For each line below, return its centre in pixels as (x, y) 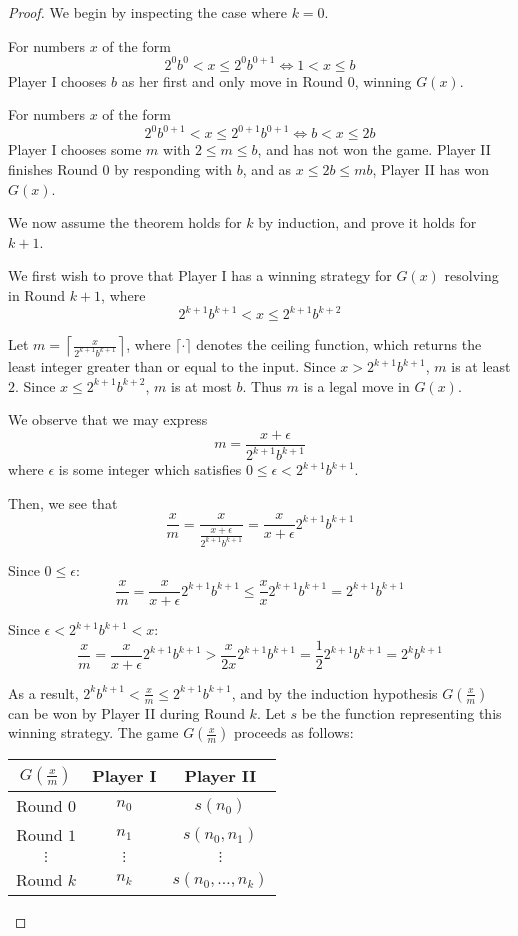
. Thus (262, 385)
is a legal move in (356, 385)
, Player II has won (431, 168)
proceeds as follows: (293, 732)
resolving (471, 275)
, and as (267, 168)
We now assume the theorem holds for (125, 222)
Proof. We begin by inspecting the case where (147, 12)
